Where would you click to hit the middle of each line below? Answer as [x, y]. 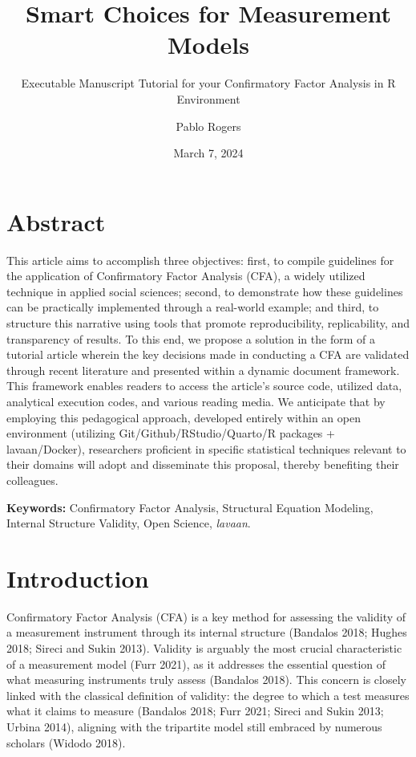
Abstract [56, 221]
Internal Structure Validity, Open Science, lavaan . [129, 523]
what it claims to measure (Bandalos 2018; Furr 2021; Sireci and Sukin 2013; [195, 711]
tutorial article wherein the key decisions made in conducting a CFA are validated [208, 354]
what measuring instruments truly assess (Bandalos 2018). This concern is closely [206, 680]
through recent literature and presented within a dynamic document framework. [203, 370]
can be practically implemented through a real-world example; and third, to [193, 307]
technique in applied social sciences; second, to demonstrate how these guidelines [205, 291]
